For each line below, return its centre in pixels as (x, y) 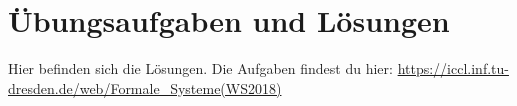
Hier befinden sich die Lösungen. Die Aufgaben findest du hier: (200, 68)
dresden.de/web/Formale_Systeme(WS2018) (145, 87)
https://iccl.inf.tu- (453, 68)
